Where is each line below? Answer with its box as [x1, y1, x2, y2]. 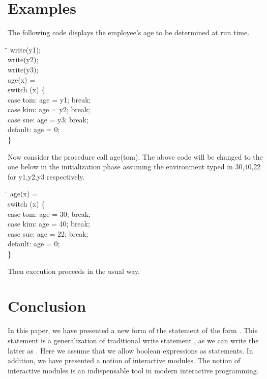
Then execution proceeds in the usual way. [8, 265, 140, 276]
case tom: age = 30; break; [8, 208, 91, 219]
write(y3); [8, 64, 39, 74]
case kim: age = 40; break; [8, 218, 90, 229]
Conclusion [8, 295, 86, 316]
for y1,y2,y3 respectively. [8, 171, 85, 182]
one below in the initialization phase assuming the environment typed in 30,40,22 [8, 161, 261, 172]
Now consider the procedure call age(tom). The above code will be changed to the [8, 151, 263, 162]
